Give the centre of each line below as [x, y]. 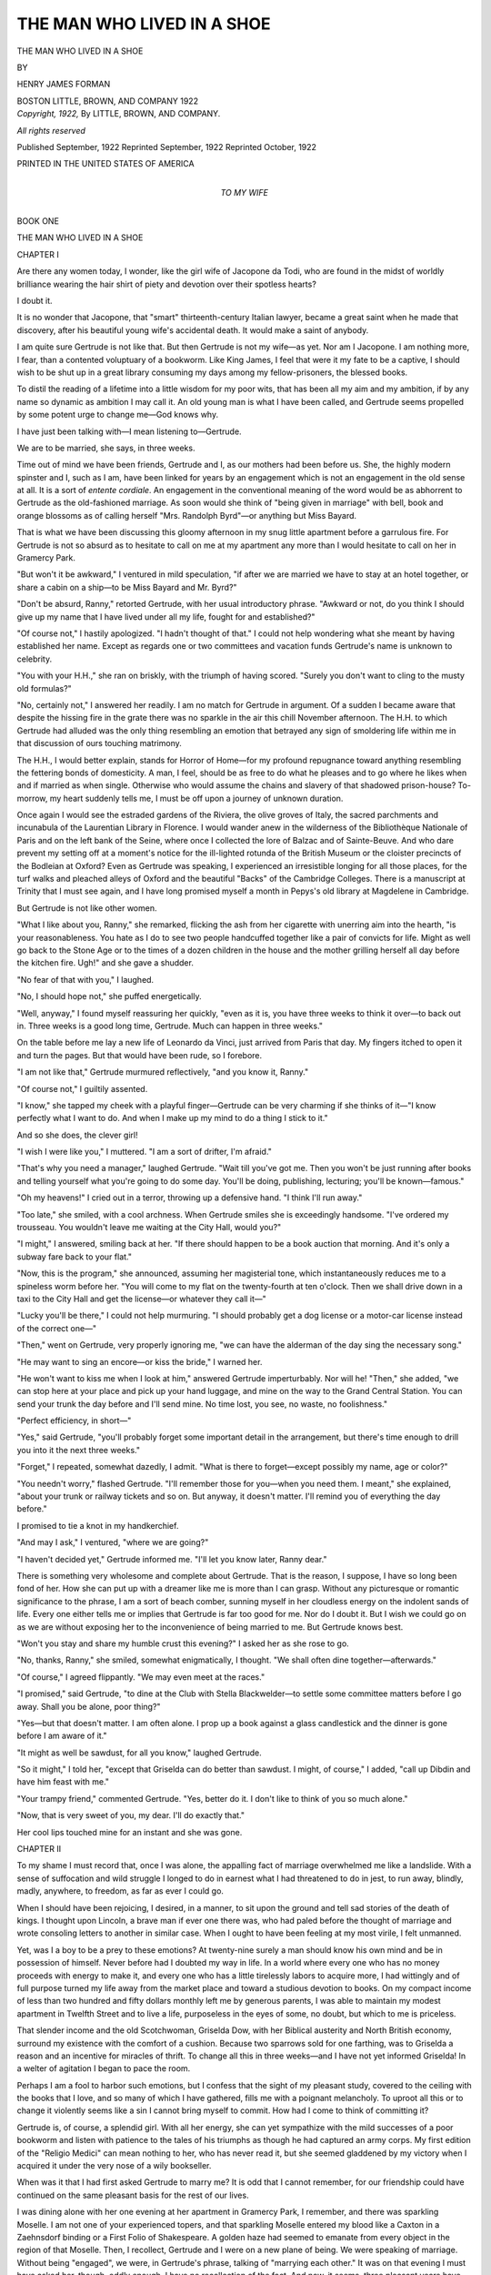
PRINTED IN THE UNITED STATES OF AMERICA [105, 164]
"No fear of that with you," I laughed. [85, 979]
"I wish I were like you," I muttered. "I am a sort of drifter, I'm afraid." [145, 1152]
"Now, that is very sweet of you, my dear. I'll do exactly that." [131, 1815]
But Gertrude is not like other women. [87, 908]
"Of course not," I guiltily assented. [82, 1088]
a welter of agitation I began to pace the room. [104, 2068]
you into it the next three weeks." [79, 1450]
